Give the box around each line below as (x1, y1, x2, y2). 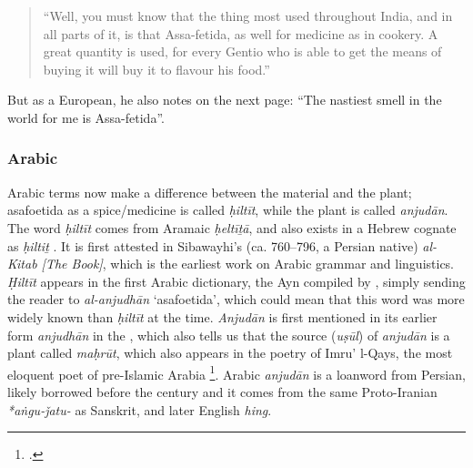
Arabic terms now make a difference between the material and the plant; (7, 182, 412, 201)
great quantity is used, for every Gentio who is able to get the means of (43, 42, 442, 61)
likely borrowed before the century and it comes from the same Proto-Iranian (7, 382, 438, 401)
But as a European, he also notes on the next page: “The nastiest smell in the (7, 90, 442, 109)
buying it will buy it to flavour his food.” (43, 59, 270, 78)
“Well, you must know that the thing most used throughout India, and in (43, 6, 453, 25)
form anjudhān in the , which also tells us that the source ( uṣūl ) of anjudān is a (7, 325, 450, 344)
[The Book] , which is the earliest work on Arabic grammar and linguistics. (41, 254, 455, 273)
